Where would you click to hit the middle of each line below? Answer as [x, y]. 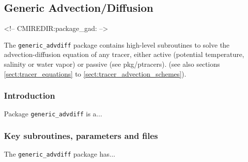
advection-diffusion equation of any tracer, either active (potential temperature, [124, 54]
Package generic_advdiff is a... [53, 114]
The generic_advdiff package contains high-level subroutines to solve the [117, 44]
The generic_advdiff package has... [60, 154]
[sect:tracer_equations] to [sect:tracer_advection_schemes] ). [95, 73]
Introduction [30, 95]
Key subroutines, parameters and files [81, 136]
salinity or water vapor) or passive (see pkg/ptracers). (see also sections [112, 64]
